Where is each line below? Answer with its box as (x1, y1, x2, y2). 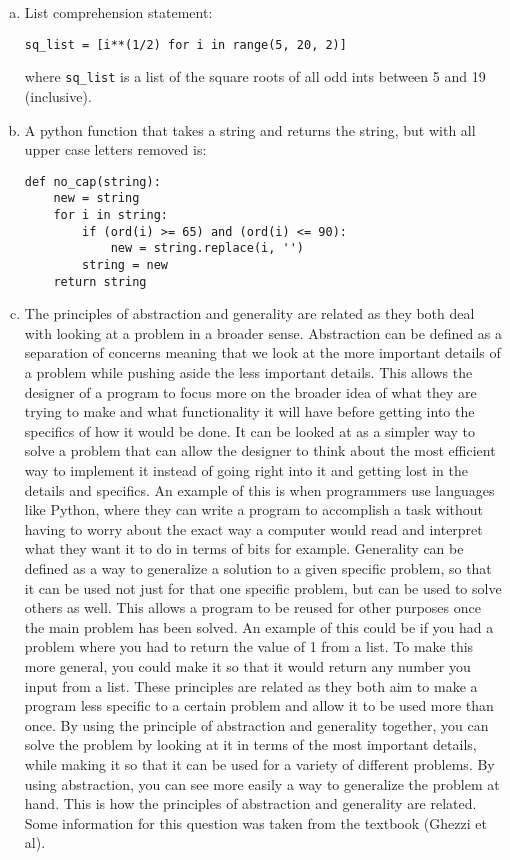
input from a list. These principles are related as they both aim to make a (24, 675, 478, 696)
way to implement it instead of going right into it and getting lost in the (24, 460, 468, 481)
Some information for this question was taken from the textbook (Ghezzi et (24, 812, 487, 833)
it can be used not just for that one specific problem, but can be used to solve (24, 577, 502, 598)
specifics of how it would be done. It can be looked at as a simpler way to (24, 420, 476, 441)
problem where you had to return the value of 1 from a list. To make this (24, 636, 474, 657)
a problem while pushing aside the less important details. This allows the (24, 362, 473, 383)
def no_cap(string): (24, 174, 161, 189)
